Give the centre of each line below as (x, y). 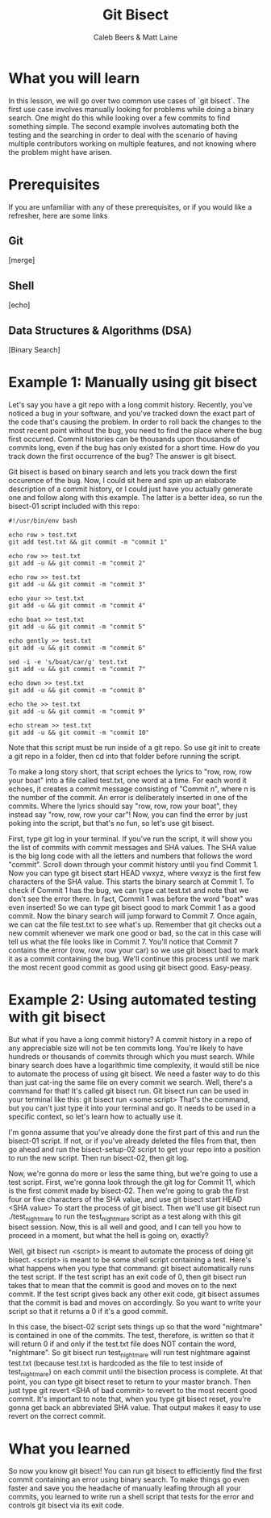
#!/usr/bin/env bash (43, 521)
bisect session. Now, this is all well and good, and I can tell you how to (125, 1227)
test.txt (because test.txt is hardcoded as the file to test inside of (116, 1363)
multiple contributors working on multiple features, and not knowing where (132, 144)
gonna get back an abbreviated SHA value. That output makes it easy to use (135, 1407)
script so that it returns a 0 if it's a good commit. (88, 1311)
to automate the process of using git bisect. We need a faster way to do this (134, 1074)
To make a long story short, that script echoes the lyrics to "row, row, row (130, 772)
